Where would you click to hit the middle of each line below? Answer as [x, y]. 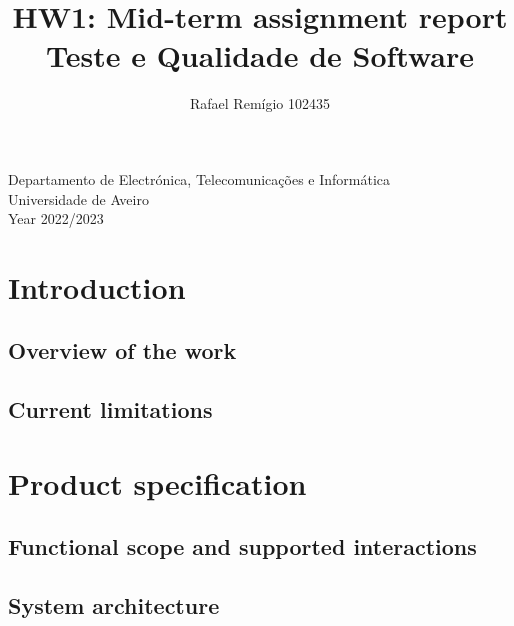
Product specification [157, 482]
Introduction [97, 286]
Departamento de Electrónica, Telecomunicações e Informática [199, 178]
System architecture [114, 605]
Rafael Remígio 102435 [260, 103]
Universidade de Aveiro [78, 198]
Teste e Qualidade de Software [260, 55]
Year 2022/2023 [56, 218]
